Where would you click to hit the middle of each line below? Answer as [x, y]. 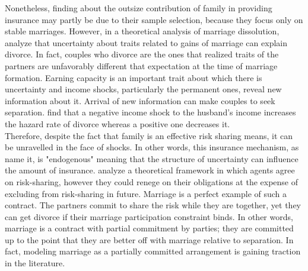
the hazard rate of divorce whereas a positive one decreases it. [118, 123]
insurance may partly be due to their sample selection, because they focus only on [154, 19]
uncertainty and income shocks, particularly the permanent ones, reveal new [143, 89]
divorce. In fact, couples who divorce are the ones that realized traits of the [142, 54]
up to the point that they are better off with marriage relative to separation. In [149, 239]
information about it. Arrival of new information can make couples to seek [140, 100]
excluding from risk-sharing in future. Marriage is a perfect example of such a [146, 193]
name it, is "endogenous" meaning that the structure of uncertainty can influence [152, 158]
